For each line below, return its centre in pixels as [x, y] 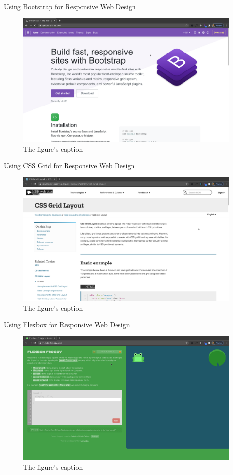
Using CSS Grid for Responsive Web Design [69, 165]
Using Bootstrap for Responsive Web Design [70, 6]
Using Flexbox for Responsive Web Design [67, 324]
